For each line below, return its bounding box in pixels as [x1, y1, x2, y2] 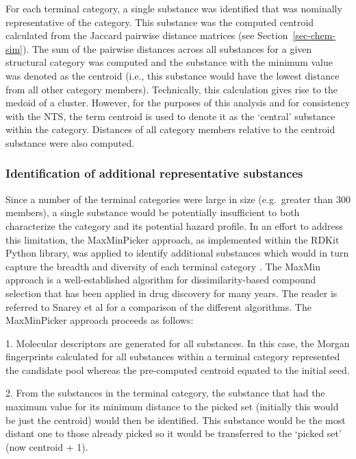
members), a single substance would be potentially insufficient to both [5, 205, 300, 220]
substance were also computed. [5, 135, 135, 150]
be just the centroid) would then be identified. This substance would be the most [5, 412, 346, 427]
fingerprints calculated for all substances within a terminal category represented [5, 349, 340, 364]
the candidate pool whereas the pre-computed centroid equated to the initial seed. [5, 362, 350, 377]
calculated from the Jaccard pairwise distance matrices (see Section [5, 28, 288, 43]
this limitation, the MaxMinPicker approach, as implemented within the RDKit [5, 232, 340, 246]
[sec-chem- [292, 28, 336, 43]
